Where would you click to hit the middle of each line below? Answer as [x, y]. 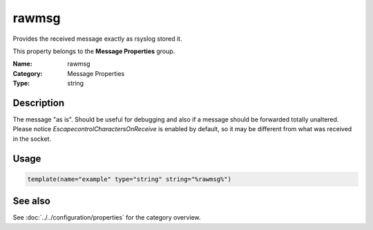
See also [32, 201]
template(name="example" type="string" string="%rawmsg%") [129, 179]
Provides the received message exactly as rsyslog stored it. [97, 39]
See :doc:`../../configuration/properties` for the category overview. [107, 218]
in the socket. [32, 139]
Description [39, 103]
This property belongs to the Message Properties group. [94, 51]
